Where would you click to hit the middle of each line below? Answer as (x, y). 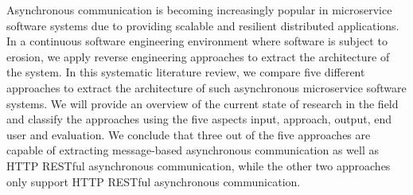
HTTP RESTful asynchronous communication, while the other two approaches (199, 165)
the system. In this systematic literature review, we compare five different (186, 72)
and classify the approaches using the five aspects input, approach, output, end (199, 119)
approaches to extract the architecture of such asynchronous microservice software (206, 87)
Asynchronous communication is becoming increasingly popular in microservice (199, 10)
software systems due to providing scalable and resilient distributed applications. (203, 25)
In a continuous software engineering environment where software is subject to (197, 41)
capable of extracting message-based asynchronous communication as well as (193, 150)
